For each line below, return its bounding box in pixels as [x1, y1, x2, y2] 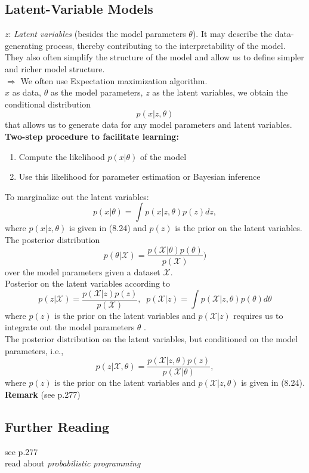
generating [5, 39, 43, 51]
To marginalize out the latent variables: [5, 190, 149, 202]
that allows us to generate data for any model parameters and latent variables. [5, 118, 292, 131]
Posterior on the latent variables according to [5, 277, 171, 290]
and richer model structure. [5, 62, 105, 75]
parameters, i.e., [5, 344, 64, 357]
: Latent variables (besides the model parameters [8, 27, 186, 40]
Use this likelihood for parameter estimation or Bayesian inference [18, 170, 261, 183]
